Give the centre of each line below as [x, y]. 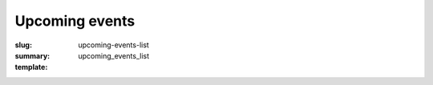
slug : [23, 45]
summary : [32, 55]
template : [31, 67]
